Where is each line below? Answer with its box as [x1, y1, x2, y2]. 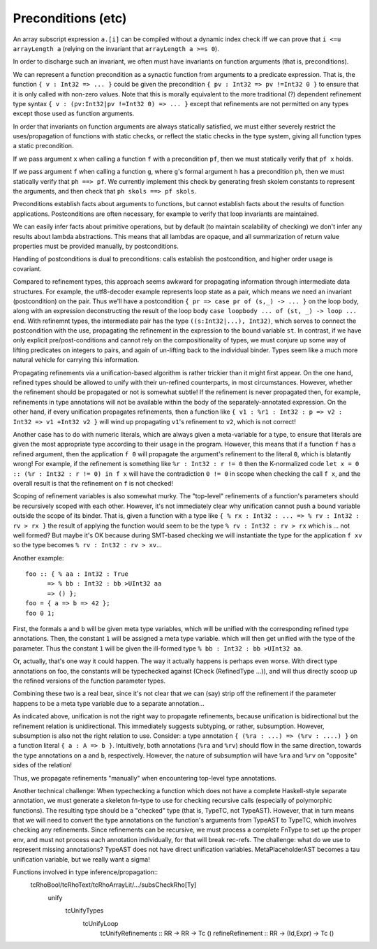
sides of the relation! [13, 761, 73, 769]
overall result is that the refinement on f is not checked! [13, 479, 174, 487]
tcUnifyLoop [82, 919, 119, 927]
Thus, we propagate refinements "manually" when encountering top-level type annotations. [13, 774, 277, 782]
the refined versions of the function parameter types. [13, 676, 166, 685]
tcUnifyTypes [65, 906, 104, 915]
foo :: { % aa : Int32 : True [25, 570, 129, 578]
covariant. [13, 264, 42, 273]
